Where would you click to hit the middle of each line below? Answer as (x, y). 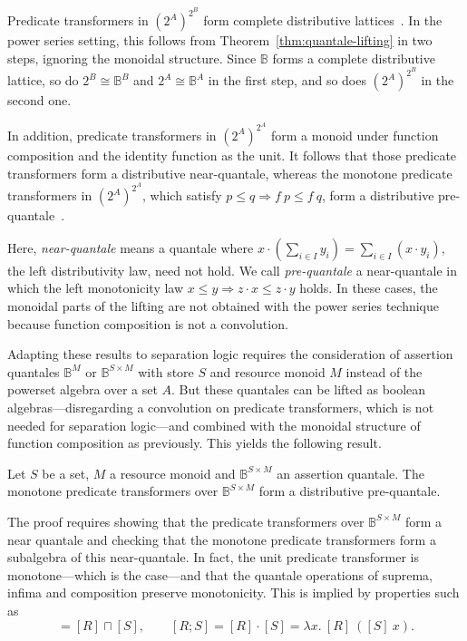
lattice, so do (43, 80)
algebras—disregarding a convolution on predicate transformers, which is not (221, 407)
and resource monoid (268, 371)
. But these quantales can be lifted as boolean (299, 389)
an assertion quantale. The (350, 473)
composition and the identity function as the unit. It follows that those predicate (232, 155)
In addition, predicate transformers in (112, 135)
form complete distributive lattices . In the (323, 20)
